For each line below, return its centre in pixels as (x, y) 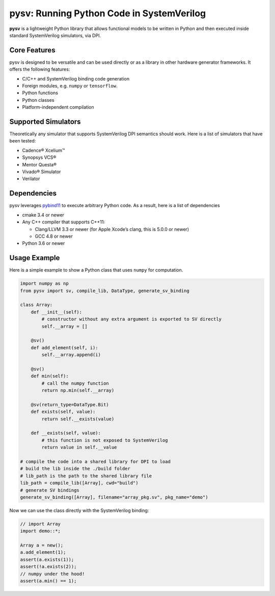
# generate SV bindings (50, 490)
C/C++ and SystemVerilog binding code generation (76, 78)
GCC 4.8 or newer (54, 236)
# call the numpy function (75, 383)
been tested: (23, 141)
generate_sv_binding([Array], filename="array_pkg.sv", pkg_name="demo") (114, 497)
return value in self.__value (79, 447)
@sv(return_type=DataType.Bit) (70, 404)
